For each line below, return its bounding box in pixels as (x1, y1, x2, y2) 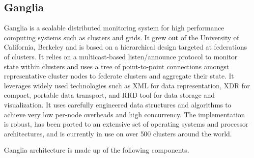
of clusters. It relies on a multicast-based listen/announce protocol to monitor (4, 51, 238, 61)
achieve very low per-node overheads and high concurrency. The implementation (4, 109, 245, 119)
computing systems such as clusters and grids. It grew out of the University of (4, 32, 239, 42)
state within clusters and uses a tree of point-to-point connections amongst (4, 61, 229, 71)
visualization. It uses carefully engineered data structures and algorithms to (4, 99, 231, 109)
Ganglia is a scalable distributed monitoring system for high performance (4, 23, 224, 33)
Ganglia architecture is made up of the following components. (4, 145, 189, 155)
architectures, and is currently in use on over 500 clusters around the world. (4, 128, 232, 138)
